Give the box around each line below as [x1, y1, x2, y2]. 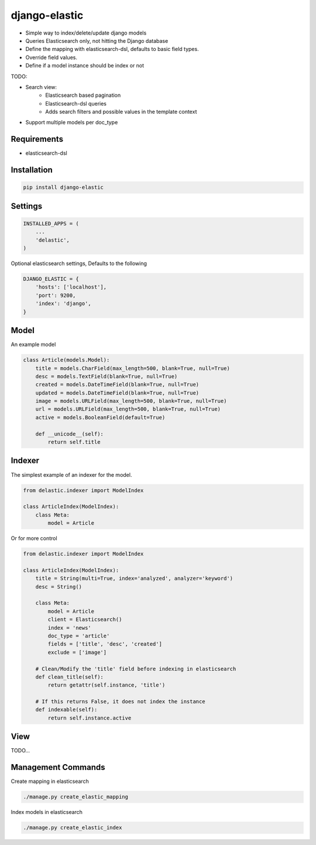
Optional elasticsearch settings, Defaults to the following [11, 260, 147, 267]
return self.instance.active [47, 714, 132, 721]
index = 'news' [47, 625, 92, 631]
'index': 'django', [35, 300, 92, 307]
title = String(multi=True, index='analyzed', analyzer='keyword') [35, 575, 233, 582]
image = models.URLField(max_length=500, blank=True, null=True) [35, 398, 227, 405]
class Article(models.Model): [23, 357, 110, 364]
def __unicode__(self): [35, 430, 104, 437]
